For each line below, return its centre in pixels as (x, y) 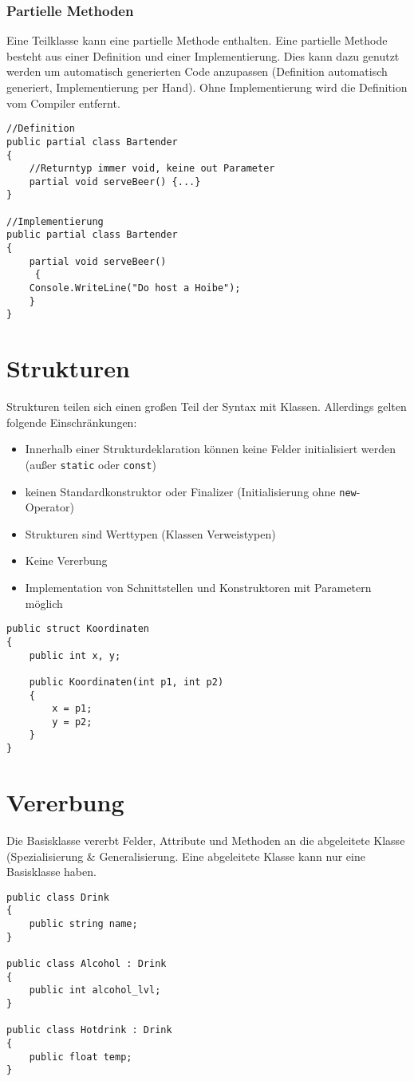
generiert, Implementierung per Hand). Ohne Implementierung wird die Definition (207, 87)
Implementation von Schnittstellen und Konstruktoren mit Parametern (198, 588)
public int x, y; (75, 655)
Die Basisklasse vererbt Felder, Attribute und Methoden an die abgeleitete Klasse (206, 840)
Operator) (49, 507)
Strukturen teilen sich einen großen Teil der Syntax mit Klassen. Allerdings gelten (207, 406)
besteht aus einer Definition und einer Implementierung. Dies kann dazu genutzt (203, 55)
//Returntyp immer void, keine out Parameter (152, 169)
